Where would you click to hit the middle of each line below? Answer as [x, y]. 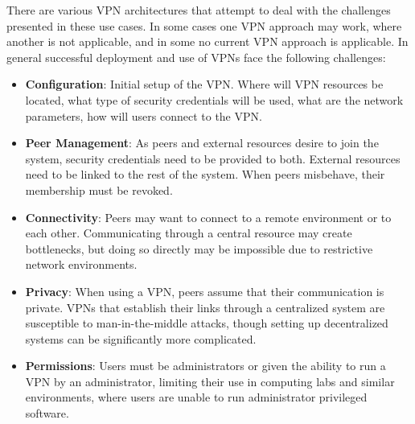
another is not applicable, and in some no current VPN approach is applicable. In [207, 41]
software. [47, 413]
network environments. [81, 264]
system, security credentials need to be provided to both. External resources [213, 158]
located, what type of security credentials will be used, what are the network [214, 99]
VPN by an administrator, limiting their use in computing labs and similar [210, 381]
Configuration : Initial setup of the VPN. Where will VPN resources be [204, 84]
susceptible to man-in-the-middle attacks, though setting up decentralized [207, 323]
